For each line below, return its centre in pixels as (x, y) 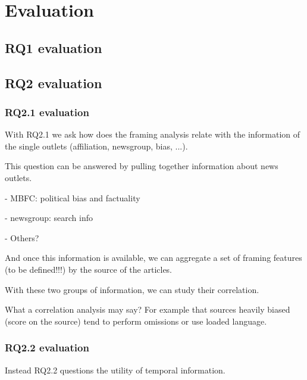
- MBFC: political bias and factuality (73, 197)
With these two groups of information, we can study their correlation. (132, 289)
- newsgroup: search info (49, 218)
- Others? (22, 237)
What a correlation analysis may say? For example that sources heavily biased (148, 309)
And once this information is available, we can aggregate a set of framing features (153, 258)
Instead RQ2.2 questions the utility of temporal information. (115, 370)
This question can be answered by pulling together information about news (142, 166)
